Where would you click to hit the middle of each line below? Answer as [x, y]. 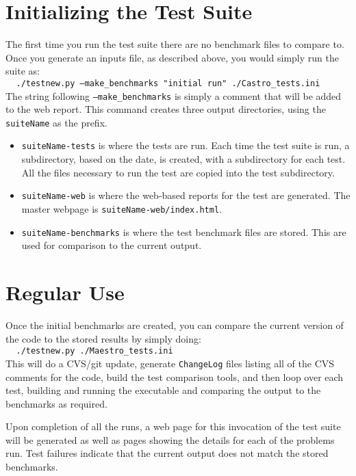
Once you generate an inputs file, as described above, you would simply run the [172, 57]
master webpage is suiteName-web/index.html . [122, 208]
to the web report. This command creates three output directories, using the [166, 109]
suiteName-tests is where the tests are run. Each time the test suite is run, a [186, 145]
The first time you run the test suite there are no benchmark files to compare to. [175, 44]
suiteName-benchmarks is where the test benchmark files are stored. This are [184, 232]
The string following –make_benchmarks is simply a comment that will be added [174, 95]
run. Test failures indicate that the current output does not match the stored [167, 453]
